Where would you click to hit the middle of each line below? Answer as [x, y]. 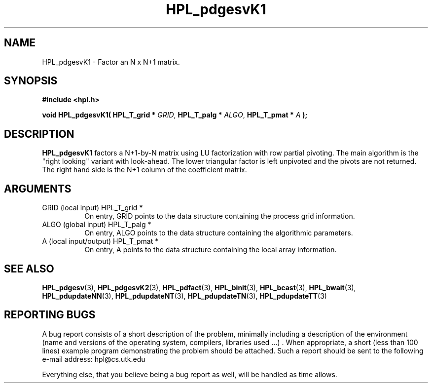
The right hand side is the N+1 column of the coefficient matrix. [144, 170]
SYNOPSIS [31, 81]
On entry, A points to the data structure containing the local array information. [211, 250]
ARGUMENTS [38, 189]
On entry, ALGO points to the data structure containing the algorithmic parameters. [219, 233]
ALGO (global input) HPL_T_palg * [97, 225]
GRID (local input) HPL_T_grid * [92, 208]
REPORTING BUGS [50, 315]
